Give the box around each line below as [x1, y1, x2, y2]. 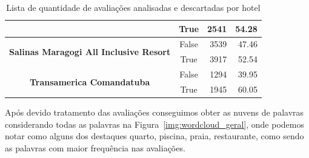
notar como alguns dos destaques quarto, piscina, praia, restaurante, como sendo [5, 130, 304, 142]
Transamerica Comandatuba [29, 75, 150, 88]
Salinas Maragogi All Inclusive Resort [9, 45, 171, 58]
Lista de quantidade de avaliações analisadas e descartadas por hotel [6, 1, 261, 13]
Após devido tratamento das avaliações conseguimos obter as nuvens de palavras [5, 106, 304, 119]
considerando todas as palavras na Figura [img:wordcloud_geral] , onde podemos [5, 117, 304, 130]
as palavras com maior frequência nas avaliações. [5, 141, 185, 154]
